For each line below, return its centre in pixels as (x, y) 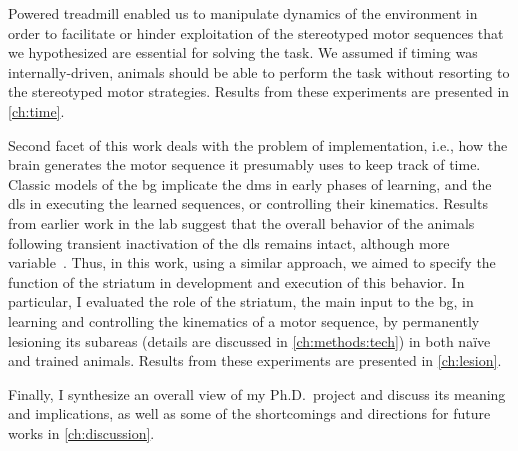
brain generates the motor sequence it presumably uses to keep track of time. (244, 164)
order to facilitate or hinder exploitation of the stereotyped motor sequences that (256, 32)
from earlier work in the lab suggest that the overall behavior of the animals (241, 222)
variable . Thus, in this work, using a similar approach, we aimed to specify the (252, 262)
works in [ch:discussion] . (81, 432)
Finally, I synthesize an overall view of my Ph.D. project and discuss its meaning (257, 393)
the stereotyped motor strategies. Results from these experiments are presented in (259, 91)
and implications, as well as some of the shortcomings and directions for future (249, 413)
